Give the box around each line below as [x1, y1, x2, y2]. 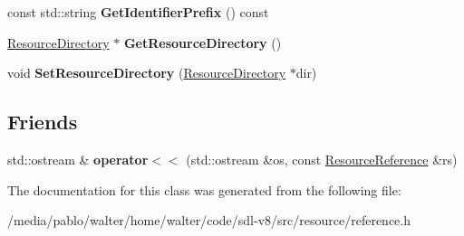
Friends [7, 108, 78, 136]
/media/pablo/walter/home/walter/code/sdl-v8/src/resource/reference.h [7, 211, 411, 230]
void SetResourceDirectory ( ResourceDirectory [7, 63, 286, 82]
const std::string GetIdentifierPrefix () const [7, 3, 269, 21]
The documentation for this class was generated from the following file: [7, 180, 401, 199]
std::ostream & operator [7, 149, 149, 168]
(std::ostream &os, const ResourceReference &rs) [186, 149, 458, 168]
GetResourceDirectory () [123, 33, 282, 52]
